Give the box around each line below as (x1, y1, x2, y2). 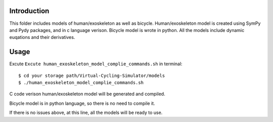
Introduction (9, 7, 50, 15)
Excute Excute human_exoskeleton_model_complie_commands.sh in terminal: (9, 61, 183, 67)
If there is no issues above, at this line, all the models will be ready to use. (9, 109, 163, 116)
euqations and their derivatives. (9, 34, 75, 40)
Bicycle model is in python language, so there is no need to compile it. (9, 100, 155, 106)
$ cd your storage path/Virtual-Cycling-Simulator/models (18, 72, 165, 78)
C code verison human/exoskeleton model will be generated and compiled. (9, 91, 165, 97)
